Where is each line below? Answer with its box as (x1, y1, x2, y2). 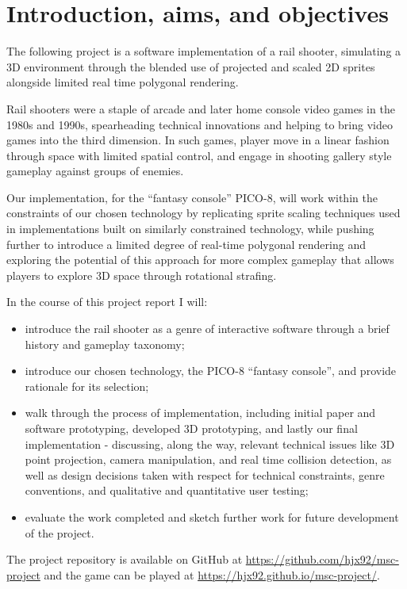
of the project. (25, 524, 94, 541)
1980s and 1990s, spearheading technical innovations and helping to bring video (6, 116, 393, 132)
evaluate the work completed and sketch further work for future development (25, 508, 399, 525)
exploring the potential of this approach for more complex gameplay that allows (6, 251, 394, 268)
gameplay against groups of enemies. (6, 163, 184, 179)
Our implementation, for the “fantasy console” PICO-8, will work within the (6, 189, 378, 205)
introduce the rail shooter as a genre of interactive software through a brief (25, 320, 390, 337)
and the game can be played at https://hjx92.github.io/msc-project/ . (44, 566, 380, 583)
